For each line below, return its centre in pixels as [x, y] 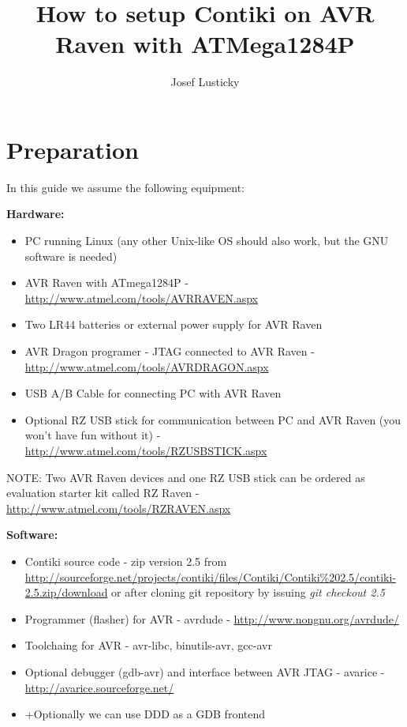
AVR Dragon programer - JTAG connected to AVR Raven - [170, 351]
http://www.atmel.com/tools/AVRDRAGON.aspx [147, 366]
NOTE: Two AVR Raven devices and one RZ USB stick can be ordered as [186, 477]
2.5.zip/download [66, 592]
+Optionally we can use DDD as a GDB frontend [145, 714]
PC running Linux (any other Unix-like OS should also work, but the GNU [207, 241]
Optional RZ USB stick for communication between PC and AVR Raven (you [213, 419]
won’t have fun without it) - [93, 435]
